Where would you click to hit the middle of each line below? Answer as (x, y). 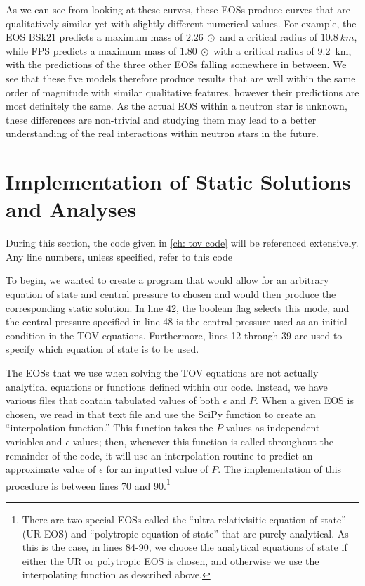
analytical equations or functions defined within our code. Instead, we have (167, 386)
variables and (34, 441)
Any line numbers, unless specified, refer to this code (119, 256)
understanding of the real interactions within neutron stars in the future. (162, 133)
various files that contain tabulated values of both (113, 400)
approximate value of (51, 469)
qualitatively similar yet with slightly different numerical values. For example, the (181, 23)
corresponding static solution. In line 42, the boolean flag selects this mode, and (178, 307)
